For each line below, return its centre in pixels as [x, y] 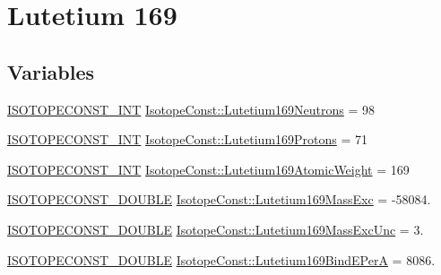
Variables [51, 71]
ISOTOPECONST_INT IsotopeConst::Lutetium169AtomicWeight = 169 [208, 169]
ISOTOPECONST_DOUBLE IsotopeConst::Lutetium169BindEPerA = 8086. [221, 259]
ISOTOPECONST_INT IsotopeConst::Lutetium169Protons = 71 [188, 139]
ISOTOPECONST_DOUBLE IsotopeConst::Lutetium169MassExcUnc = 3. [216, 229]
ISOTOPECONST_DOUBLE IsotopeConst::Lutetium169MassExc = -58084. [219, 199]
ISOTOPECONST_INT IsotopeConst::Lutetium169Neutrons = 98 [191, 109]
